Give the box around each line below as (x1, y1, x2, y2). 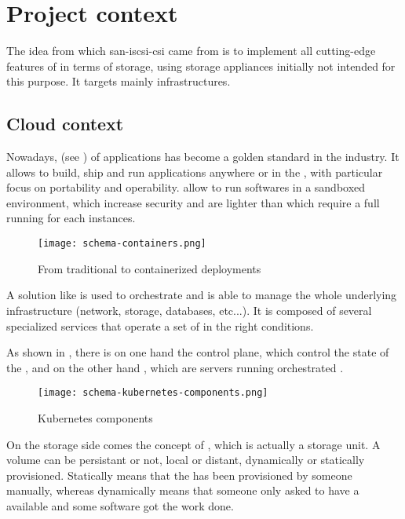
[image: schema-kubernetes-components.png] (38, 387, 268, 399)
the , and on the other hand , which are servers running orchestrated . (6, 359, 344, 375)
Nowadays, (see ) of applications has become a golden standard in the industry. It (6, 148, 400, 165)
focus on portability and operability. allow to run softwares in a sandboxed (6, 179, 366, 196)
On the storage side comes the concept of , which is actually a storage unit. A (6, 436, 381, 452)
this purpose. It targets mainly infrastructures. (6, 73, 231, 90)
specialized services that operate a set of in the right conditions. (6, 317, 314, 334)
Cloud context (6, 111, 124, 136)
